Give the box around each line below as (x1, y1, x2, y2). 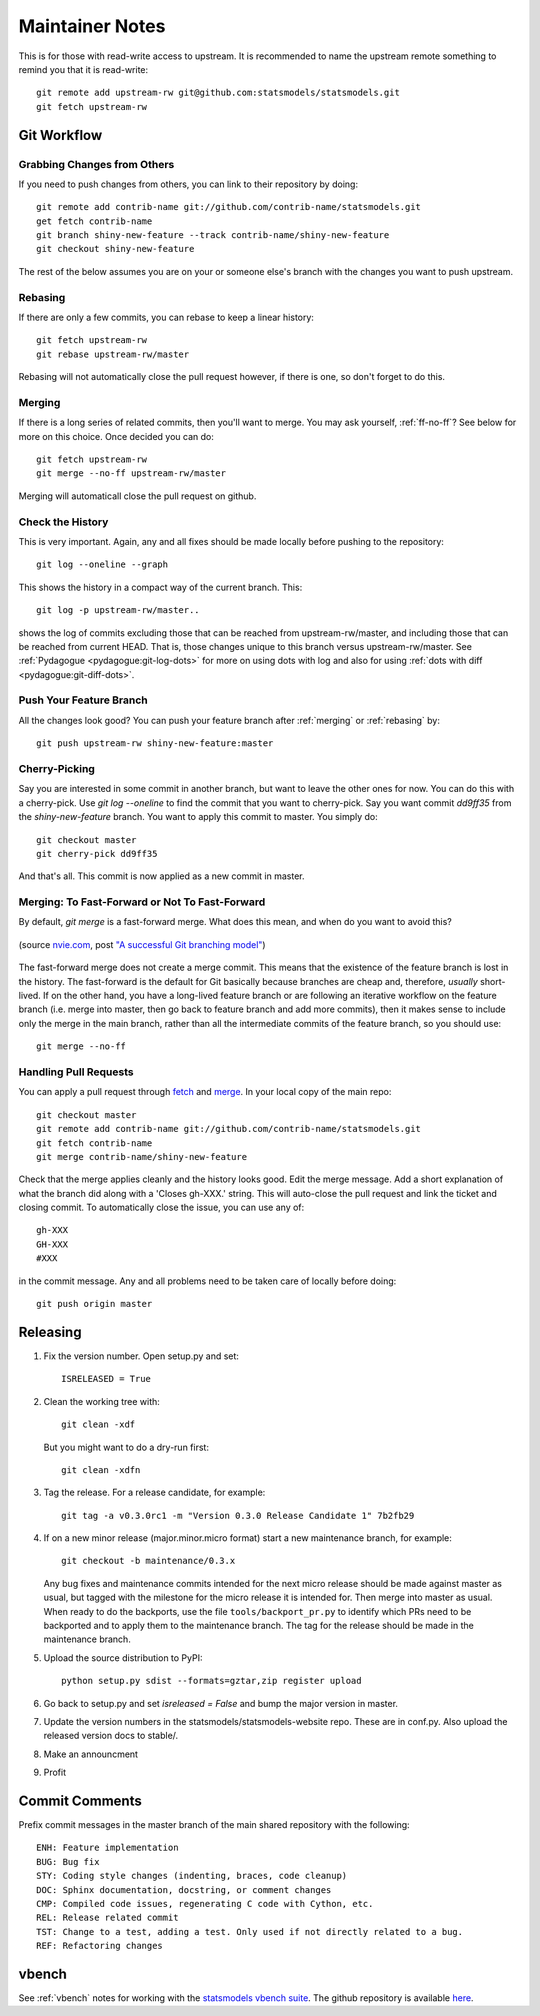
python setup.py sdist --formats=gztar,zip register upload (61, 1675, 362, 1687)
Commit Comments (18, 1792, 142, 1809)
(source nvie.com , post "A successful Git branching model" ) (18, 938, 266, 950)
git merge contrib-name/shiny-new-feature (36, 1151, 248, 1162)
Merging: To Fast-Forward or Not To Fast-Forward (18, 895, 266, 909)
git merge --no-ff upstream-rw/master (36, 468, 227, 479)
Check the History (18, 515, 109, 529)
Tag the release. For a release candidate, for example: (43, 1486, 266, 1499)
